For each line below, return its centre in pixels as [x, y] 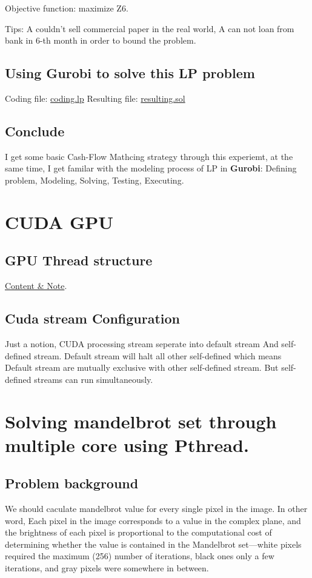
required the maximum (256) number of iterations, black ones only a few [140, 556]
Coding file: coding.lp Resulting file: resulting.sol [95, 98]
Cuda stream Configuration [93, 318]
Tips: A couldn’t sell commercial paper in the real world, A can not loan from [150, 28]
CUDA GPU [59, 221]
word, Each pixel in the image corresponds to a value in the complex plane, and [153, 520]
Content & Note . [36, 286]
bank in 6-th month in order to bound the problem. [101, 40]
